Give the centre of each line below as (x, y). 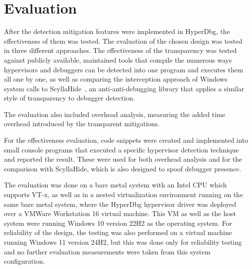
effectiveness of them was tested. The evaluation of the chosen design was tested (123, 41)
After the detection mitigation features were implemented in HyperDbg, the (117, 31)
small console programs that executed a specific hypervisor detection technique (121, 149)
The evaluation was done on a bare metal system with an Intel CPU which (116, 185)
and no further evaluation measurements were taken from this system (107, 251)
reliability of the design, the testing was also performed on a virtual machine (118, 232)
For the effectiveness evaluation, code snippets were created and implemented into (126, 140)
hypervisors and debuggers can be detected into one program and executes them (124, 69)
